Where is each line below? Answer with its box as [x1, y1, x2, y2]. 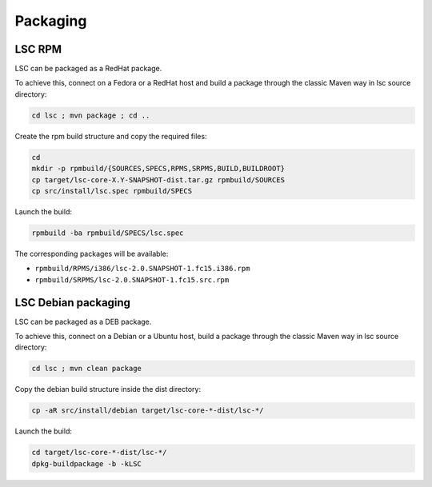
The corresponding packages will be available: [14, 249, 169, 258]
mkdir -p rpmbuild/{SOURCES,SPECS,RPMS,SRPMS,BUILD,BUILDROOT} [31, 164, 286, 174]
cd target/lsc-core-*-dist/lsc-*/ [31, 448, 167, 457]
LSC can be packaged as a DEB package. [14, 317, 152, 326]
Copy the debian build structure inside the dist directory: [14, 385, 202, 394]
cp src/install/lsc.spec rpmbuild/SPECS [31, 186, 192, 195]
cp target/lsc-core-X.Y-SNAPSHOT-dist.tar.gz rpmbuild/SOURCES [31, 175, 286, 184]
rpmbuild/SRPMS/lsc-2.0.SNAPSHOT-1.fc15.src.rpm [34, 275, 230, 284]
